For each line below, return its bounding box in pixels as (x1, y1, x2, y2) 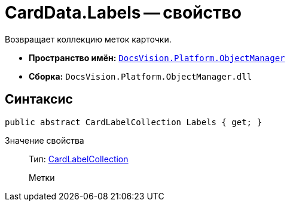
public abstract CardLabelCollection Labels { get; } (5, 117, 262, 127)
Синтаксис (5, 92, 73, 107)
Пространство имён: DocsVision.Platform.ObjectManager (29, 52, 285, 63)
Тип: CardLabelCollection (29, 153, 129, 164)
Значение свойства (5, 135, 84, 146)
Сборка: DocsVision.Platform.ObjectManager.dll (29, 71, 252, 81)
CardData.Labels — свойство (5, 2, 242, 23)
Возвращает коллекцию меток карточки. (5, 34, 172, 44)
